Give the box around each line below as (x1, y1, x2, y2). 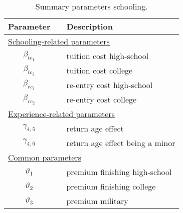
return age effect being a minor (66, 137, 175, 148)
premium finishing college (66, 180, 156, 192)
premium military (66, 195, 128, 206)
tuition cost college (66, 64, 133, 76)
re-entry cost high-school (66, 79, 153, 90)
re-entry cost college (66, 93, 137, 105)
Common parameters (8, 151, 81, 163)
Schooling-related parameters (8, 35, 110, 47)
